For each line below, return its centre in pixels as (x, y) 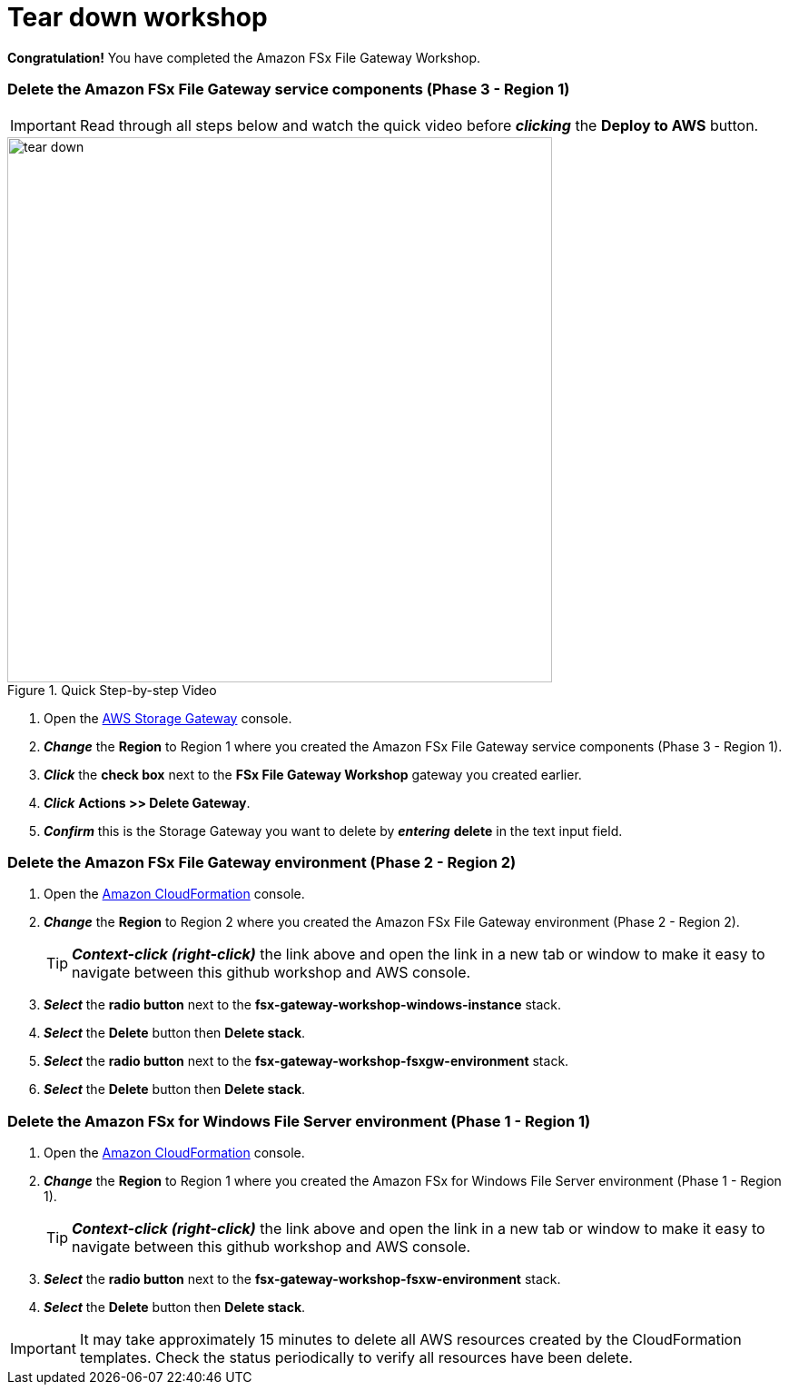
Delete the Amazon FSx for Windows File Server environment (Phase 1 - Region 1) (299, 1121)
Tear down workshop (138, 17)
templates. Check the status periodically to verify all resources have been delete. (356, 1357)
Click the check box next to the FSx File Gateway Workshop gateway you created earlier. (313, 774)
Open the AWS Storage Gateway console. (168, 718)
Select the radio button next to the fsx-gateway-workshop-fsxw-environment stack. (302, 1279)
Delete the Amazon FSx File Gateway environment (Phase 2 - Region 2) (262, 862)
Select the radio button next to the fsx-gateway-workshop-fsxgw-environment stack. (306, 1061)
